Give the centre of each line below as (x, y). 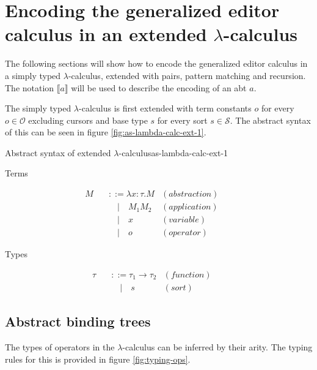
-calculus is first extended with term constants (165, 108)
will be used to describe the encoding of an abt (159, 87)
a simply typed (33, 75)
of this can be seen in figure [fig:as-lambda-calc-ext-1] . (106, 132)
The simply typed (38, 108)
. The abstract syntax (270, 120)
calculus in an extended (106, 34)
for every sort (182, 120)
